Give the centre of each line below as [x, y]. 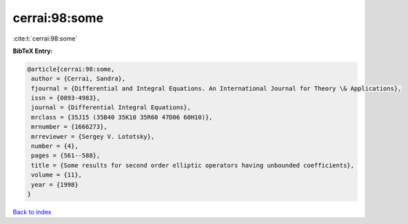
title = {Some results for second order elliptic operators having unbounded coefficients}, [193, 165]
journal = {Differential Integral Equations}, [111, 108]
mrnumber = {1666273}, [70, 127]
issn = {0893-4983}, [66, 98]
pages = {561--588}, [66, 156]
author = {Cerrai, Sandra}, [79, 79]
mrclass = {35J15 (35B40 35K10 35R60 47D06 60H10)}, [122, 117]
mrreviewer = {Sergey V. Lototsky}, [93, 136]
